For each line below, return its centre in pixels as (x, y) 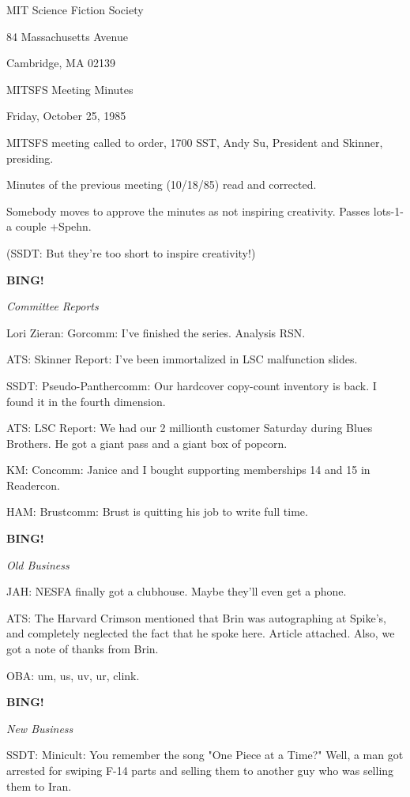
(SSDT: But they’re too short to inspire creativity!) (131, 252)
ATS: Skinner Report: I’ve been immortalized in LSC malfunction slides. (182, 359)
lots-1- (388, 211)
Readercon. (33, 485)
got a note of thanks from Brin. (83, 649)
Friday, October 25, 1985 (66, 116)
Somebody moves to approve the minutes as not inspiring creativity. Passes (188, 211)
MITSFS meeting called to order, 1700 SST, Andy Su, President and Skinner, (195, 142)
